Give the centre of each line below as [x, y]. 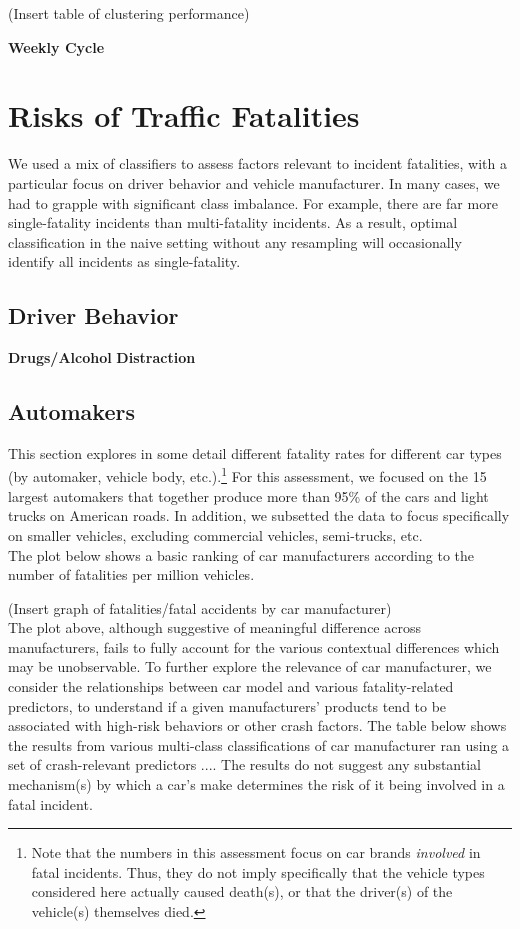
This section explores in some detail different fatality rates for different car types [255, 452]
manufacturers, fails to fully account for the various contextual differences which [254, 646]
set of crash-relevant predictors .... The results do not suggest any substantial [244, 764]
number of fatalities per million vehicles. [131, 574]
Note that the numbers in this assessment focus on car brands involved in [256, 852]
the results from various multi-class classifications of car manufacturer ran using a [259, 744]
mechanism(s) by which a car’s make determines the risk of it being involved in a [256, 784]
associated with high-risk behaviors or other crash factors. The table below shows [257, 725]
